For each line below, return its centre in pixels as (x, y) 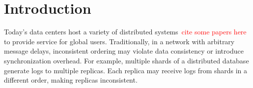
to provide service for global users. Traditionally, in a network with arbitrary (119, 41)
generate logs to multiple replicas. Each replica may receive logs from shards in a (126, 70)
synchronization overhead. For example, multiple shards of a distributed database (126, 60)
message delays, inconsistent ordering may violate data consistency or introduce (124, 51)
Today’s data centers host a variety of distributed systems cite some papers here (125, 32)
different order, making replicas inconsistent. (71, 80)
